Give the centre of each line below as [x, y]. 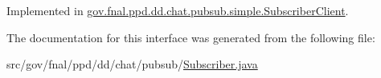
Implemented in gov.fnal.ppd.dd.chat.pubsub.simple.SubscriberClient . [178, 10]
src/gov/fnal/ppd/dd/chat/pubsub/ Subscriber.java [132, 64]
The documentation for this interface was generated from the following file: [191, 37]
